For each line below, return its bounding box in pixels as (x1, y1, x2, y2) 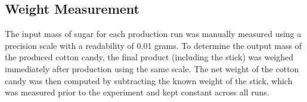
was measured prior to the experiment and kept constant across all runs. (5, 86, 269, 98)
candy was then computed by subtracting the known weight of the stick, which (5, 74, 293, 86)
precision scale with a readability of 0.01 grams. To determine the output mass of (5, 39, 302, 51)
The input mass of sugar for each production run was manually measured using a (5, 27, 302, 40)
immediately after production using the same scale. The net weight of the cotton (5, 62, 299, 75)
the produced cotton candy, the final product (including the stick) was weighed (5, 51, 294, 63)
